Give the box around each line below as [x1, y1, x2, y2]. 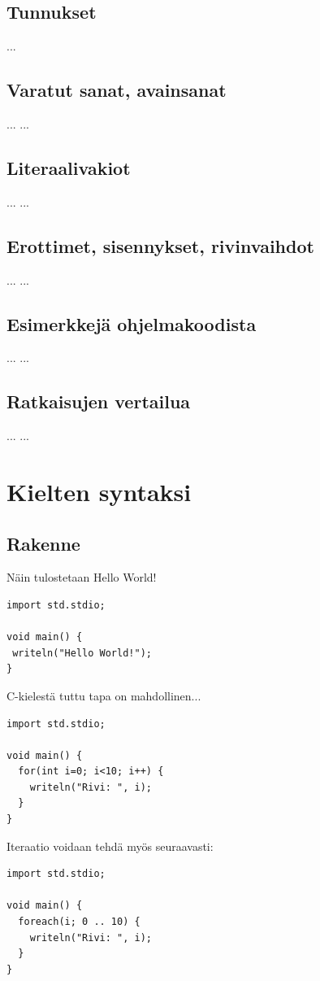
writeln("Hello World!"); [12, 647, 152, 659]
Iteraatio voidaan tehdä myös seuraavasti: [6, 837, 214, 854]
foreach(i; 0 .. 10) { [18, 916, 141, 928]
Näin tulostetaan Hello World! [6, 569, 157, 586]
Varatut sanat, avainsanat [6, 77, 227, 102]
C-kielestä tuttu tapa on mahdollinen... [6, 687, 201, 704]
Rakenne [6, 530, 80, 556]
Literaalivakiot [6, 155, 131, 180]
